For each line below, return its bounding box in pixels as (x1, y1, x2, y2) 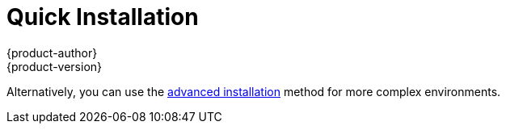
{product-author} (6, 45, 98, 60)
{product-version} (6, 59, 103, 73)
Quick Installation (6, 3, 199, 31)
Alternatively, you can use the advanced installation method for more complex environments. (6, 84, 501, 99)
